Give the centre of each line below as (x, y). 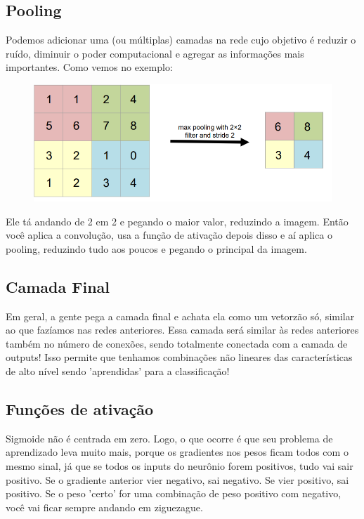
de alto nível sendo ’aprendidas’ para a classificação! (118, 371)
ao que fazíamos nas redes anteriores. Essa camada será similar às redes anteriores (182, 330)
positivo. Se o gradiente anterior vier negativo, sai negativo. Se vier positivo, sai (177, 479)
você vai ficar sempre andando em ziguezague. (104, 507)
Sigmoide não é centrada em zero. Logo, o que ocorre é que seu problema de (169, 438)
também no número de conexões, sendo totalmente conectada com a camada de (177, 343)
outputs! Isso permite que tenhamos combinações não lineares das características (179, 357)
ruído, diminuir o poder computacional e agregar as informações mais (155, 53)
